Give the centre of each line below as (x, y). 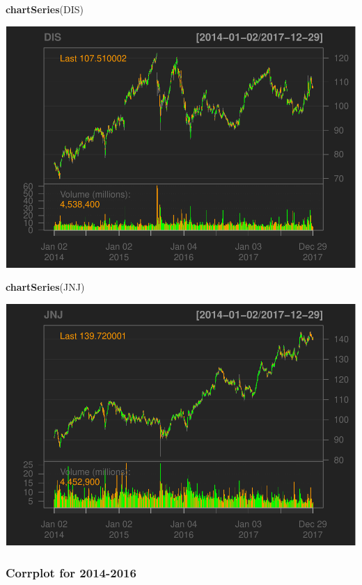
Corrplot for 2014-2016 (71, 572)
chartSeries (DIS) (45, 9)
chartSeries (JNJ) (45, 287)
